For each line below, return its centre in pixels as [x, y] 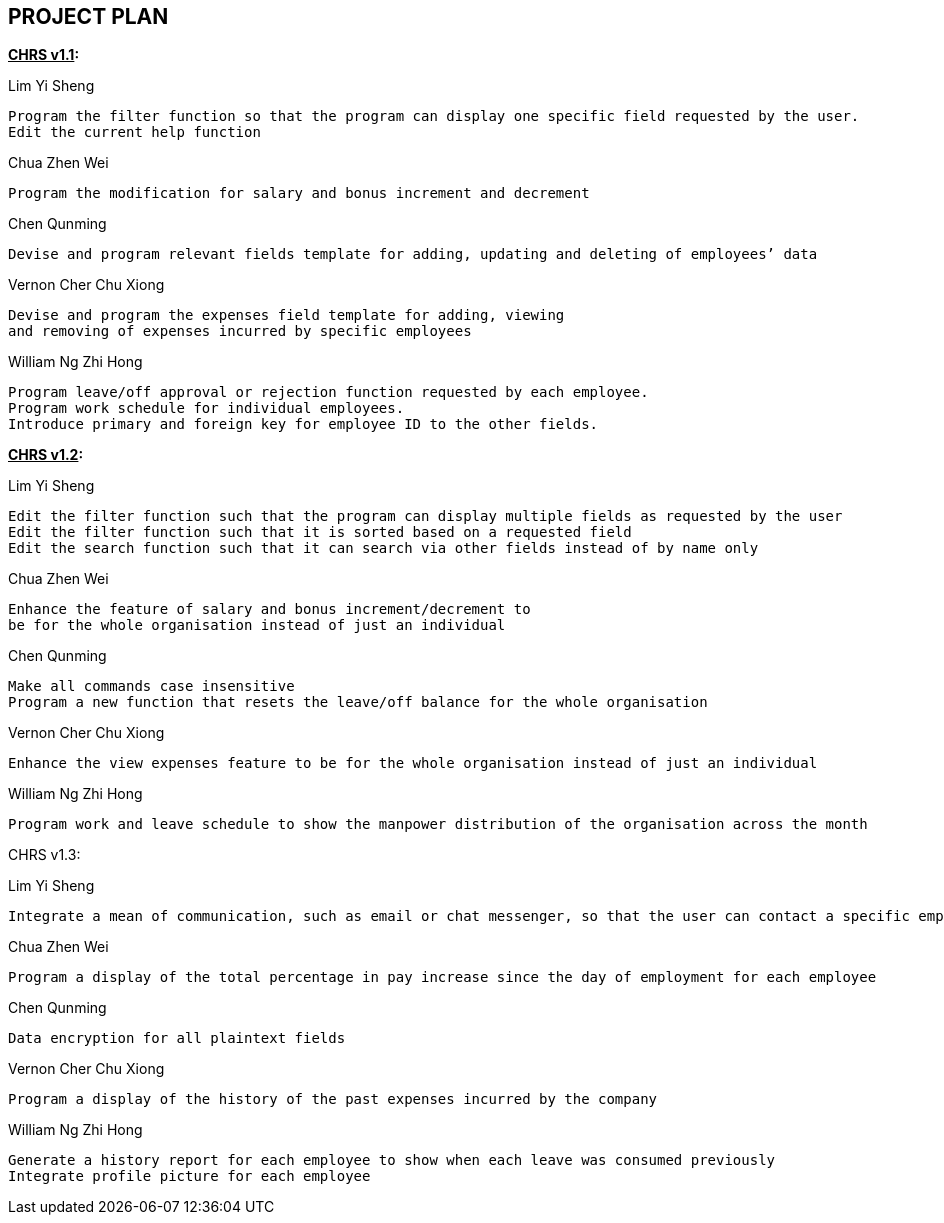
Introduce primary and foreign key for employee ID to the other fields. [303, 424]
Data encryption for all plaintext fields [177, 1038]
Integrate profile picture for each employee [189, 1176]
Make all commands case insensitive [151, 686]
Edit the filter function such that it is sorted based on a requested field [320, 532]
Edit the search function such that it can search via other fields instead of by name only [383, 548]
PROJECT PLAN [88, 16]
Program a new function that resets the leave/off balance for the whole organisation [358, 702]
